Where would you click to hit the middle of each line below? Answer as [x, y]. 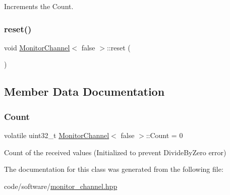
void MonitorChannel [37, 47]
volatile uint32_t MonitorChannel [57, 135]
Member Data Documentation [84, 91]
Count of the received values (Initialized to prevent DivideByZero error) [115, 152]
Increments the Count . [39, 6]
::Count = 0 [164, 135]
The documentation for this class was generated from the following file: [114, 169]
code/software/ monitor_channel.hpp [61, 186]
